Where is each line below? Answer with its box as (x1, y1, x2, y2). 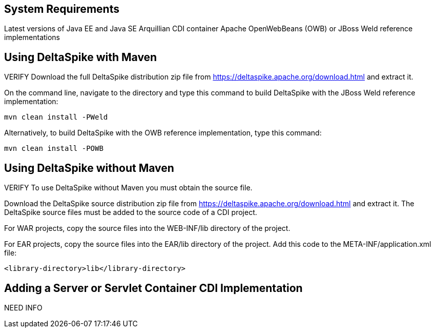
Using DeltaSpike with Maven (4, 50, 157, 64)
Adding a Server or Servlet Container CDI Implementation (4, 281, 303, 295)
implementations (4, 33, 60, 42)
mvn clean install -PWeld (4, 113, 108, 122)
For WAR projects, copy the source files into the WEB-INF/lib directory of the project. (4, 224, 291, 233)
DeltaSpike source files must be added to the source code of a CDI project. (4, 208, 257, 217)
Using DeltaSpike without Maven (4, 161, 174, 174)
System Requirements (4, 3, 119, 15)
